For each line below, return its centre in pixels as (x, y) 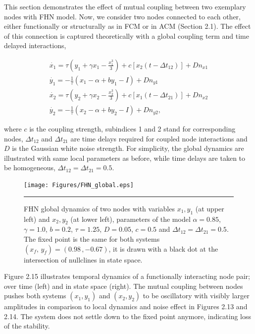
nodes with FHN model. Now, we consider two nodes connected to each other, (123, 16)
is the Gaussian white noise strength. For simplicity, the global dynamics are (128, 148)
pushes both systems (35, 296)
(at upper (210, 208)
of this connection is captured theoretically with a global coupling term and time (127, 35)
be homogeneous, (30, 167)
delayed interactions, (35, 45)
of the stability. (27, 326)
